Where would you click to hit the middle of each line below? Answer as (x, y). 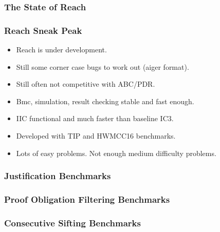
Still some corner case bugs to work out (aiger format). (103, 66)
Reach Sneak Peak (43, 30)
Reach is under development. (61, 50)
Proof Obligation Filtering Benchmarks (87, 199)
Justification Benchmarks (58, 176)
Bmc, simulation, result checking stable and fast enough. (105, 101)
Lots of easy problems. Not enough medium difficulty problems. (116, 153)
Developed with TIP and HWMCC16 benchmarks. (96, 136)
